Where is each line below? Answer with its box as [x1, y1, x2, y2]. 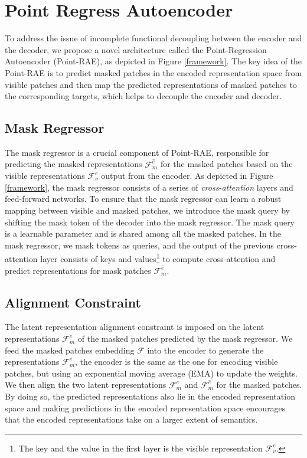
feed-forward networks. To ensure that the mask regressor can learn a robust [5, 192, 282, 205]
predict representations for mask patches [5, 264, 151, 276]
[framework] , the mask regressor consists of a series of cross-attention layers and [5, 181, 293, 193]
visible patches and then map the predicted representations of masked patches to [5, 78, 297, 90]
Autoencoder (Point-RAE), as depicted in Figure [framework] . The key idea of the [5, 55, 302, 67]
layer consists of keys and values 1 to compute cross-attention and [40, 251, 276, 264]
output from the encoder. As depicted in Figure [101, 169, 273, 182]
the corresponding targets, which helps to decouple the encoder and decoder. [5, 90, 282, 102]
